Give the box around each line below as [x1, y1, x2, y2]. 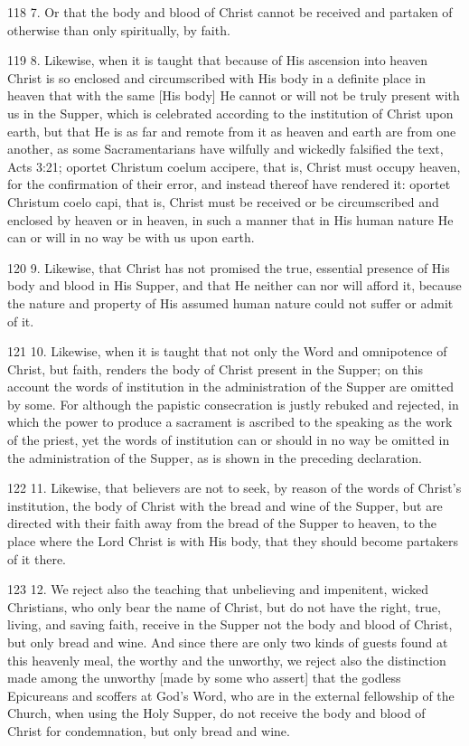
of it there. [7, 549, 66, 568]
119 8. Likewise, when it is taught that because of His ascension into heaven [7, 51, 427, 70]
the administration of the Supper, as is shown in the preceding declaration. [7, 448, 423, 467]
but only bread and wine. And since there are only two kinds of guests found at [7, 633, 448, 651]
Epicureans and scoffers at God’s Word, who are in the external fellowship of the [7, 685, 455, 704]
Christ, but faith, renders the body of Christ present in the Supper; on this [7, 359, 423, 378]
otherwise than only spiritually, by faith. [7, 20, 230, 39]
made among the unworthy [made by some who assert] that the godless [7, 668, 401, 687]
